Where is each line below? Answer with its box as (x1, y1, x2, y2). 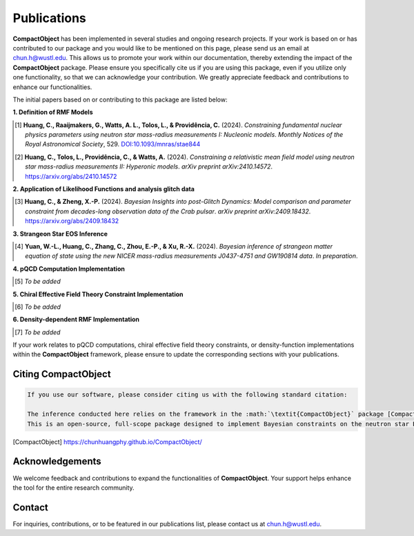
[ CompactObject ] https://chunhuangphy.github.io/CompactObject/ (12, 437, 203, 446)
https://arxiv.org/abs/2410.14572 (25, 172, 117, 180)
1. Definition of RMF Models (12, 108, 93, 117)
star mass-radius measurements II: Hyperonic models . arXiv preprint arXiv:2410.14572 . (25, 162, 273, 171)
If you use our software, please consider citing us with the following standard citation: (27, 391, 348, 399)
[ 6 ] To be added (14, 303, 61, 311)
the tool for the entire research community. (12, 484, 135, 492)
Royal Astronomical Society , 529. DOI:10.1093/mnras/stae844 (25, 140, 201, 149)
